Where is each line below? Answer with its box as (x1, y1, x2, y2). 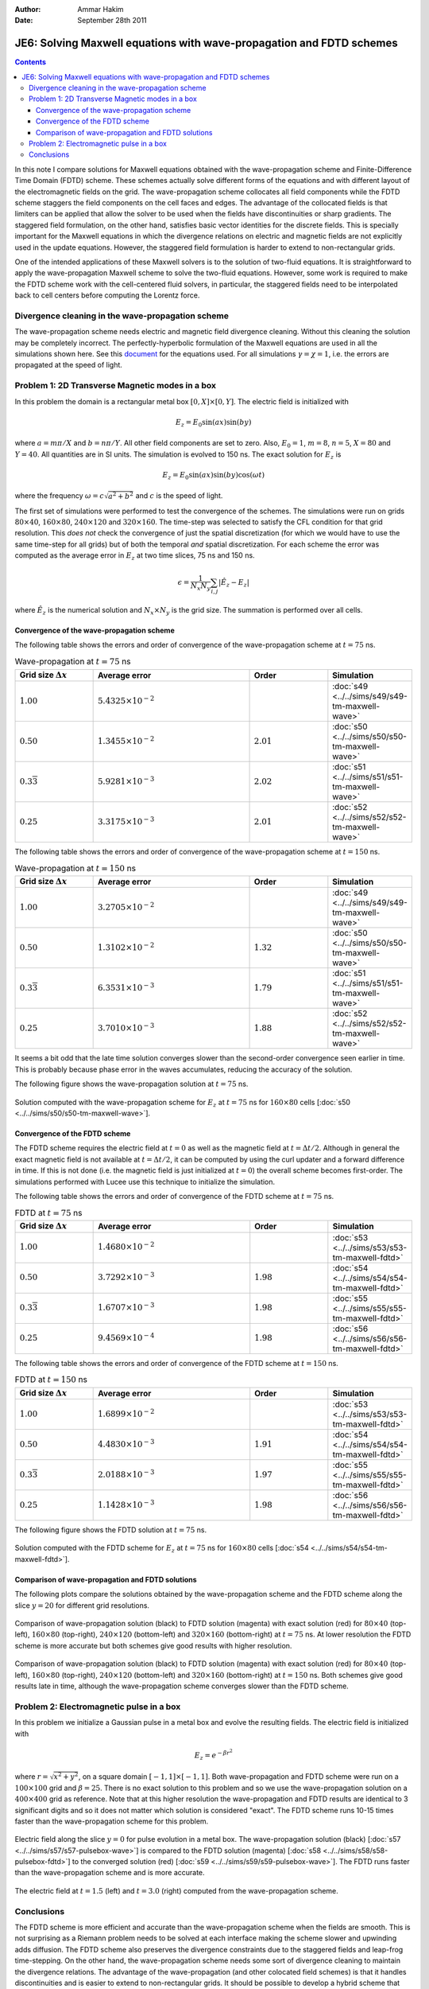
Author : (14, 5, 41, 14)
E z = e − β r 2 (194, 1748, 234, 1761)
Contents (14, 57, 47, 67)
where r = (14, 1771, 49, 1781)
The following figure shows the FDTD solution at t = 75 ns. (14, 1525, 207, 1535)
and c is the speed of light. (135, 491, 223, 500)
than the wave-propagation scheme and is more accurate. (14, 1868, 206, 1878)
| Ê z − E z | (218, 578, 249, 589)
